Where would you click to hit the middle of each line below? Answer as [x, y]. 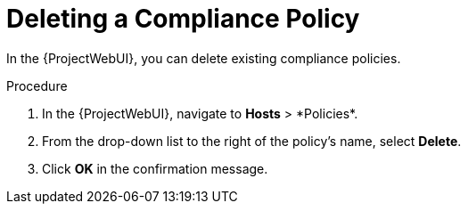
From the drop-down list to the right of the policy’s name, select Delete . [252, 141]
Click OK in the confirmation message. [155, 168]
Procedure [37, 85]
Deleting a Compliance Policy [183, 19]
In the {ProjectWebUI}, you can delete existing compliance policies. [204, 58]
